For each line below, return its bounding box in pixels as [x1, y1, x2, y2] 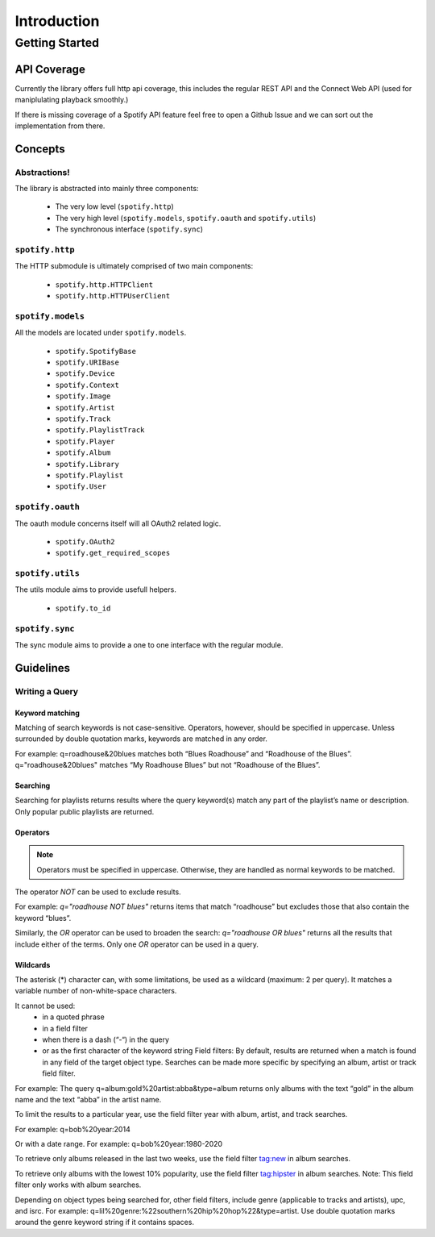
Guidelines [14, 661, 70, 675]
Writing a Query [14, 685, 79, 697]
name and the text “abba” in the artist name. [14, 1094, 162, 1104]
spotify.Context [55, 380, 120, 389]
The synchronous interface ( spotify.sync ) [55, 224, 203, 234]
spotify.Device [55, 369, 116, 378]
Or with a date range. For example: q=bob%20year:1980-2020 [14, 1139, 223, 1149]
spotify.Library [55, 460, 120, 469]
